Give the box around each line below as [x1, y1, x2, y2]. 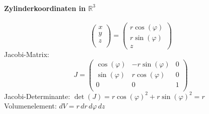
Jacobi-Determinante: [4, 90, 71, 101]
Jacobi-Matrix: [4, 48, 49, 59]
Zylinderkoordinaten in [4, 2, 86, 13]
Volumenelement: [4, 100, 57, 111]
